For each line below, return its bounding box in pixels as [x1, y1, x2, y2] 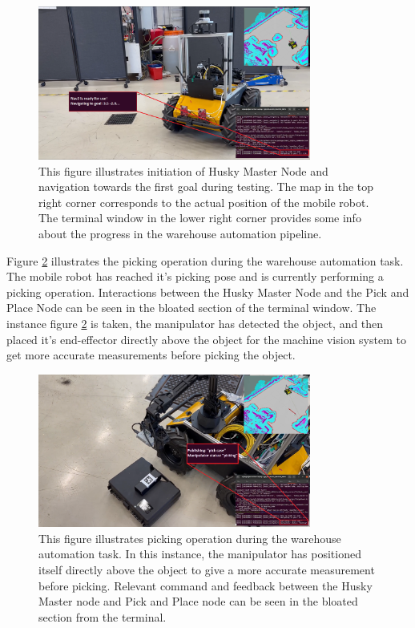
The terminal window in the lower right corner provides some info [38, 209, 361, 226]
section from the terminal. [38, 608, 167, 625]
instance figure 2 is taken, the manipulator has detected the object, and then [6, 315, 384, 332]
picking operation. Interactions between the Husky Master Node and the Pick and [6, 283, 409, 300]
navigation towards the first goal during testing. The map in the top [38, 178, 374, 195]
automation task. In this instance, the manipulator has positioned [38, 545, 361, 562]
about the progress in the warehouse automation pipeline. [38, 225, 322, 242]
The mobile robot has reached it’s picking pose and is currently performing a [6, 268, 384, 285]
